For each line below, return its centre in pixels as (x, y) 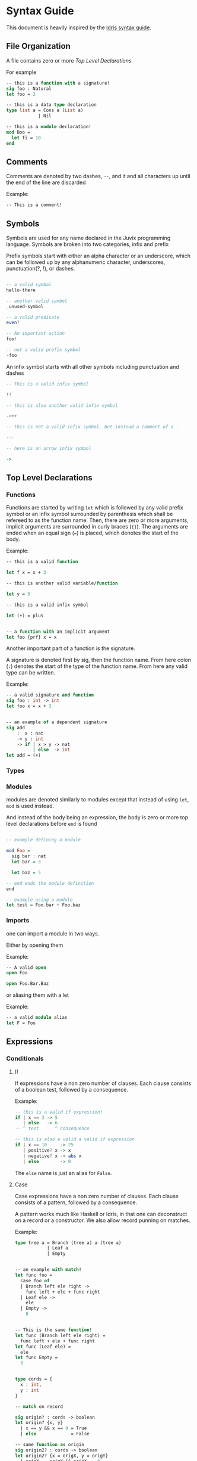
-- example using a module (39, 900)
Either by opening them (35, 945)
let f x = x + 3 (26, 573)
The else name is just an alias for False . (63, 1173)
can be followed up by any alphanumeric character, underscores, (86, 262)
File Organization (39, 46)
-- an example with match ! (48, 1270)
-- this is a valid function (42, 562)
